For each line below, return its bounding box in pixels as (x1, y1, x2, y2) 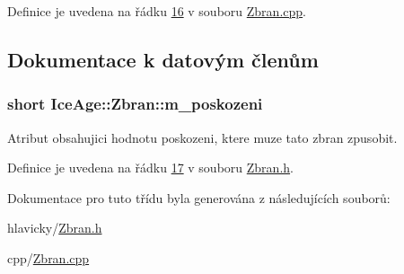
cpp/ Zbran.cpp (7, 248, 90, 267)
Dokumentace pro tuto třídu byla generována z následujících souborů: (7, 188, 391, 207)
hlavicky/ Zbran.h (7, 218, 102, 237)
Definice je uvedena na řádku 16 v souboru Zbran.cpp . (7, 2, 306, 20)
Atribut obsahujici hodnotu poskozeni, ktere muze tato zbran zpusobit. (7, 128, 398, 146)
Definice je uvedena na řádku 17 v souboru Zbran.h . (7, 158, 294, 177)
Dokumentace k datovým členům (7, 45, 319, 73)
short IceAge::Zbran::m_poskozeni (7, 93, 263, 115)
